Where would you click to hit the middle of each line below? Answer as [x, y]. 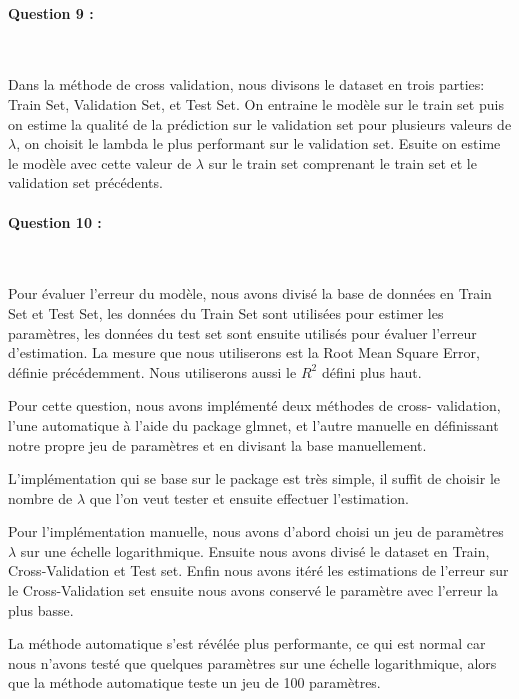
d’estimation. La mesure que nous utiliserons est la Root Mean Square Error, [244, 352]
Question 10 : [55, 221]
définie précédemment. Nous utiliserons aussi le [152, 371]
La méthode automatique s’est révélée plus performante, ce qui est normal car [247, 643]
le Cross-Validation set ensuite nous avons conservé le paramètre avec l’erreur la [253, 590]
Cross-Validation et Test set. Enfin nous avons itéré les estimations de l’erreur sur [258, 570]
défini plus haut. [371, 371]
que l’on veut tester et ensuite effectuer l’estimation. [249, 497]
